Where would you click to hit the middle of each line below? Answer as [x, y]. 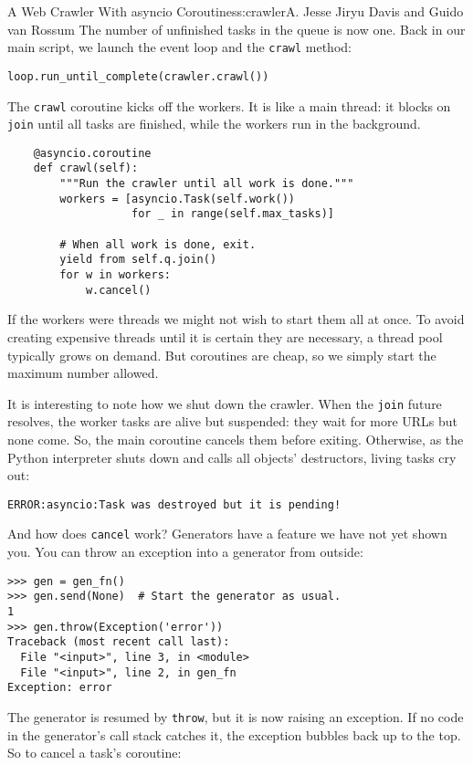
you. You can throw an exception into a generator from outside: [185, 552]
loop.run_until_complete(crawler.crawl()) [138, 76]
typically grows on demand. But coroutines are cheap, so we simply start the [222, 355]
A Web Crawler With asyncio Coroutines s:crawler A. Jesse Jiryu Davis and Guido [236, 11]
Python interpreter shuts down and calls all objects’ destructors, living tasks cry [232, 457]
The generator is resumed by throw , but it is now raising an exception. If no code [236, 716]
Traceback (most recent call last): [119, 642]
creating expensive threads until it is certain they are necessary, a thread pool [225, 336]
